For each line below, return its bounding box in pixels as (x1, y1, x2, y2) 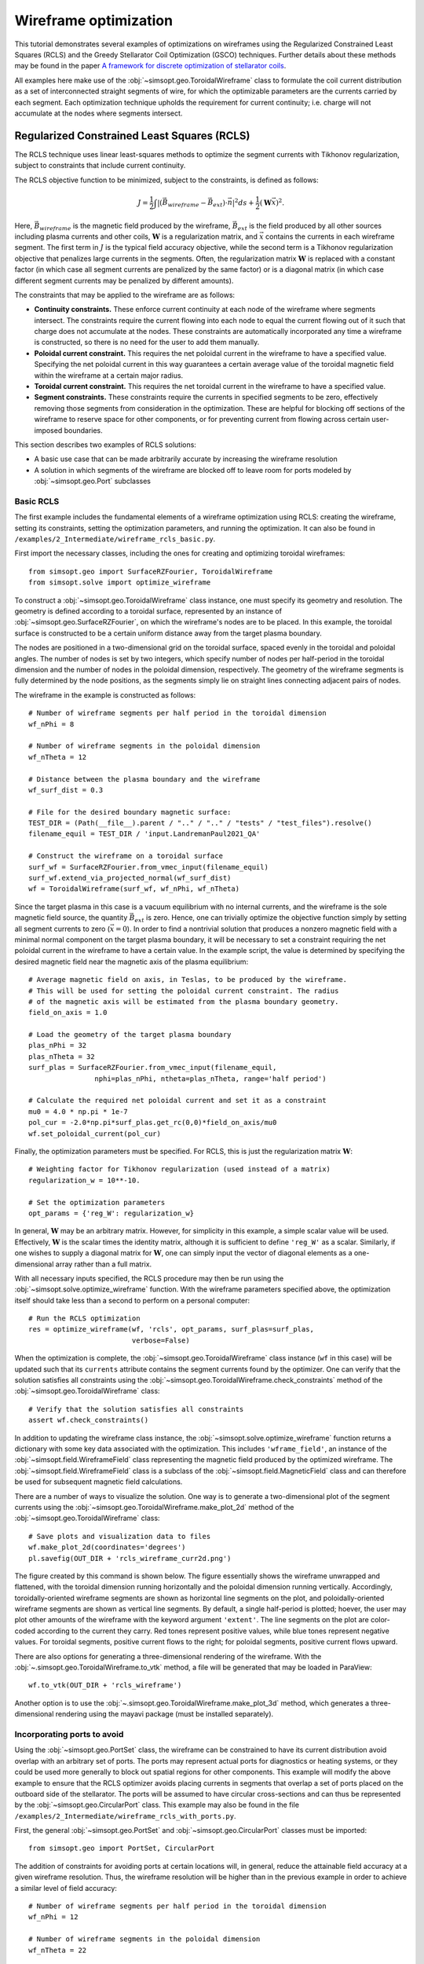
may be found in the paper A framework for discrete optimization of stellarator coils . (14, 61, 287, 71)
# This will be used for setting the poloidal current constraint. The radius (28, 986, 339, 995)
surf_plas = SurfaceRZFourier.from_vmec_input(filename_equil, (28, 1063, 277, 1072)
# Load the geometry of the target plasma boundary (28, 1030, 232, 1039)
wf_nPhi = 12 (28, 1913, 79, 1922)
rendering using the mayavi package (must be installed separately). (55, 1709, 274, 1719)
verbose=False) (131, 1336, 190, 1345)
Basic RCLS (14, 496, 60, 507)
